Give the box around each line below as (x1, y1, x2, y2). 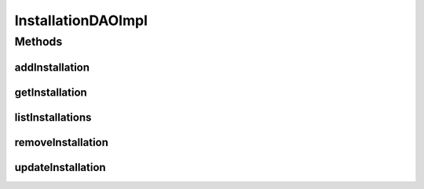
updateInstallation (14, 161, 106, 174)
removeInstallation (14, 136, 109, 149)
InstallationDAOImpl (14, 12, 148, 29)
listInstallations (14, 111, 92, 124)
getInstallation (14, 85, 88, 99)
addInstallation (14, 60, 90, 74)
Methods (14, 35, 63, 49)
